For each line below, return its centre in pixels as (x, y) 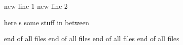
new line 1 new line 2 (36, 6)
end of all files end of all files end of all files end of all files (91, 38)
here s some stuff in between (47, 22)
